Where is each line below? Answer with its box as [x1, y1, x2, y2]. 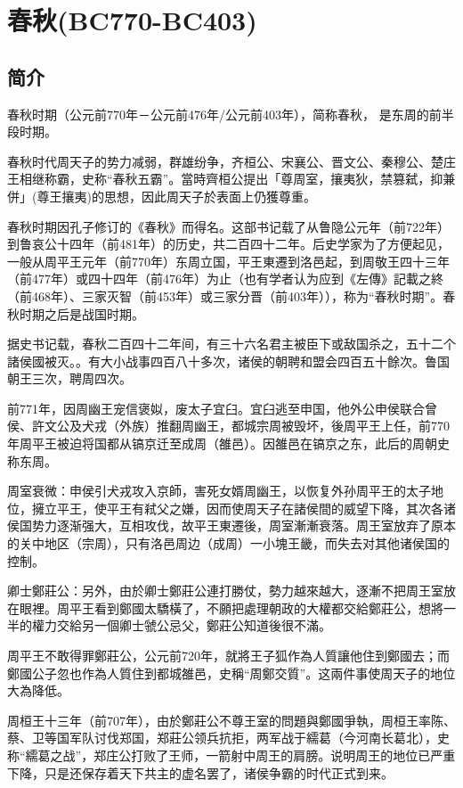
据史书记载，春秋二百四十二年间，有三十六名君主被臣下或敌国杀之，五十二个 [7, 334, 456, 353]
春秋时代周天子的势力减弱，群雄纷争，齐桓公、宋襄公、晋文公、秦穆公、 [7, 152, 431, 170]
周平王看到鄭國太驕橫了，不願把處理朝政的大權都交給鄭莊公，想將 [56, 598, 443, 617]
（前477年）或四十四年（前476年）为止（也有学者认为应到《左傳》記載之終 [7, 269, 443, 288]
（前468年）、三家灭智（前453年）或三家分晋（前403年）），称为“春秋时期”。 [7, 286, 443, 305]
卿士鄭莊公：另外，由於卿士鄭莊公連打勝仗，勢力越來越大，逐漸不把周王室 [7, 581, 443, 600]
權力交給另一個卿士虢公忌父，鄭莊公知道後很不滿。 [31, 616, 331, 635]
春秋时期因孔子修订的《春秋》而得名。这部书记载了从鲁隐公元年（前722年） [7, 217, 450, 235]
